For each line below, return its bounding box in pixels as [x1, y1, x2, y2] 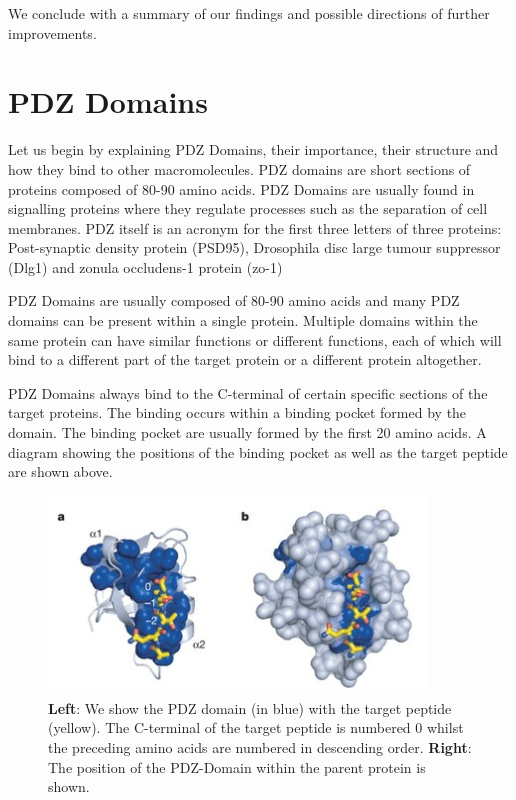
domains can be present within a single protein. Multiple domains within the [8, 310, 478, 331]
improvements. [8, 22, 97, 43]
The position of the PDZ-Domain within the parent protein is [48, 756, 426, 777]
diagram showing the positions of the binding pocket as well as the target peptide [8, 441, 508, 462]
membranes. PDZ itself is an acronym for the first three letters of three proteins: [8, 217, 502, 238]
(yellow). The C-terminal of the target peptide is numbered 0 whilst [48, 717, 464, 738]
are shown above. [8, 461, 113, 482]
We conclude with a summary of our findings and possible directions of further [8, 3, 490, 23]
